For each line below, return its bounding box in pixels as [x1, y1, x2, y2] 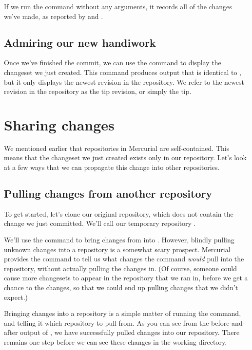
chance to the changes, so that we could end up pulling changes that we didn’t [4, 282, 238, 293]
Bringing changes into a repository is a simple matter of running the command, [4, 308, 241, 318]
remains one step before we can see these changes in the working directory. [4, 337, 227, 347]
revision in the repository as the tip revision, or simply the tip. [4, 86, 192, 96]
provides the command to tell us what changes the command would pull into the [4, 254, 244, 264]
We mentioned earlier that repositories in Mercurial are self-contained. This [4, 143, 230, 153]
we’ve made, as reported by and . [4, 11, 103, 21]
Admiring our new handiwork [4, 35, 156, 50]
